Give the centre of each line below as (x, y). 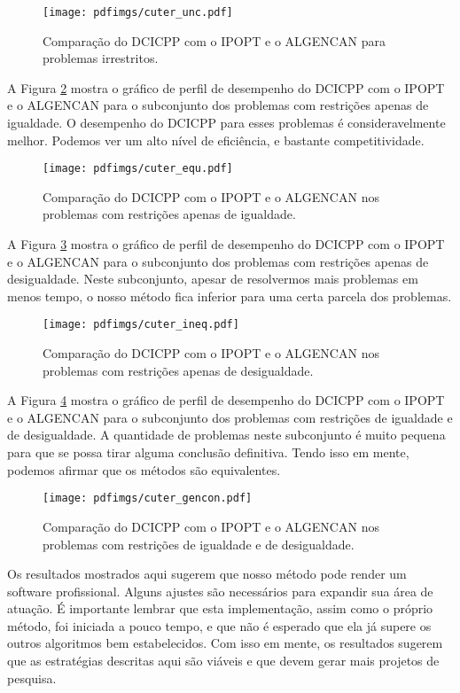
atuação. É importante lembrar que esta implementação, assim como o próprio (220, 608)
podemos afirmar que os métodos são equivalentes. (144, 469)
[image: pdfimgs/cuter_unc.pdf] (138, 12)
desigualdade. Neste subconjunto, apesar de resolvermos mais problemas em (213, 279)
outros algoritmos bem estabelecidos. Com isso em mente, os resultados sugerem (225, 643)
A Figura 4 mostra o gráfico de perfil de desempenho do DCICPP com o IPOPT (226, 400)
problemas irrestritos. (101, 58)
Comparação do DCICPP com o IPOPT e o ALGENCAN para (214, 40)
